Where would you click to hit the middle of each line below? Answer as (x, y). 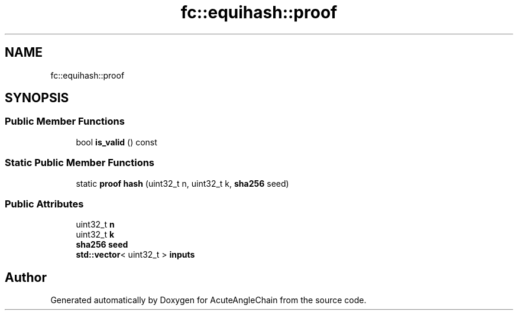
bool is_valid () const (116, 142)
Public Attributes (44, 204)
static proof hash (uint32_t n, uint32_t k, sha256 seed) (182, 183)
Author (26, 277)
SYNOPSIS (37, 98)
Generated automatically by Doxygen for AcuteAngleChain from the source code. (208, 300)
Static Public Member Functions (80, 163)
